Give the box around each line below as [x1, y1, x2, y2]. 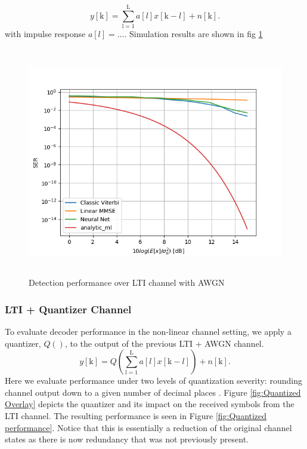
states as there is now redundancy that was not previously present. [5, 433, 249, 445]
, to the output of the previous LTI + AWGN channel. [64, 337, 264, 349]
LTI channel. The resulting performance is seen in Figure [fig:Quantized [5, 410, 267, 422]
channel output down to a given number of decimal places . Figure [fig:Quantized [5, 386, 301, 398]
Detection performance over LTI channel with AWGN [29, 276, 225, 289]
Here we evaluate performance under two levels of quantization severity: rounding [5, 374, 302, 387]
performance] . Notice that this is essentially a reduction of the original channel [5, 421, 292, 433]
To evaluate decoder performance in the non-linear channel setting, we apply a [5, 325, 292, 338]
